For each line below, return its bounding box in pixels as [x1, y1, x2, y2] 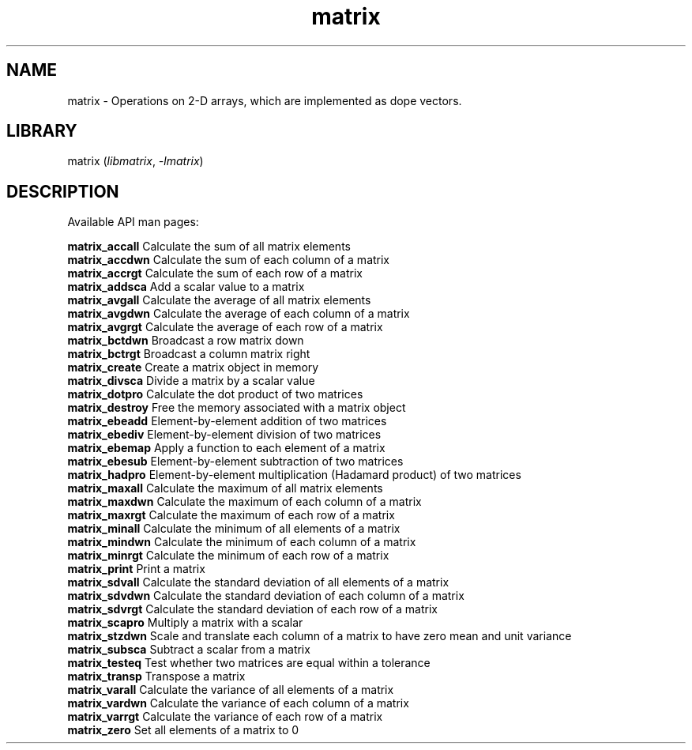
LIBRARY [6, 121, 77, 141]
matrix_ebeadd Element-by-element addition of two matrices [67, 414, 387, 428]
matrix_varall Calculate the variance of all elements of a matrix [67, 683, 394, 697]
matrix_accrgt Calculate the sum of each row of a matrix [67, 266, 363, 281]
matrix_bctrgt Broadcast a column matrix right [67, 347, 310, 361]
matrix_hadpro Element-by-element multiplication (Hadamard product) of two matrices [67, 468, 521, 482]
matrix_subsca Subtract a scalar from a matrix [67, 643, 310, 657]
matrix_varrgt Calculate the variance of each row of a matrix [67, 710, 383, 724]
